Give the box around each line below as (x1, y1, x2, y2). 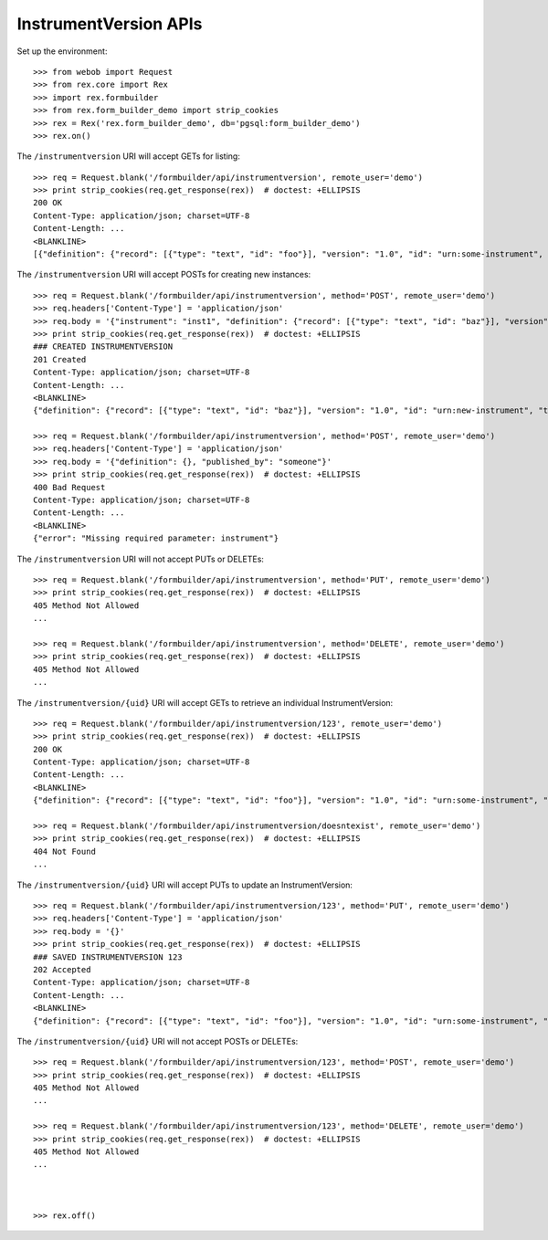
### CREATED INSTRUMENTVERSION (33, 342, 174, 352)
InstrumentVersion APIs (16, 14, 203, 34)
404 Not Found (33, 846, 96, 856)
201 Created (33, 354, 87, 364)
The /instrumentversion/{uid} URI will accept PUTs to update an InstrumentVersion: (16, 879, 353, 890)
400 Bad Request (33, 482, 106, 492)
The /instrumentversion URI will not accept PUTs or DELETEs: (16, 553, 265, 564)
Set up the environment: (16, 46, 108, 57)
